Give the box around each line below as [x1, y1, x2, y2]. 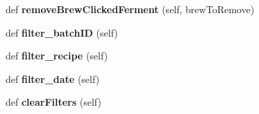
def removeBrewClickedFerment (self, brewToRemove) [6, 2, 255, 16]
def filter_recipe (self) [6, 48, 108, 63]
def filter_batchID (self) [6, 25, 118, 39]
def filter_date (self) [6, 71, 100, 86]
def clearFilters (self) [6, 95, 101, 109]
